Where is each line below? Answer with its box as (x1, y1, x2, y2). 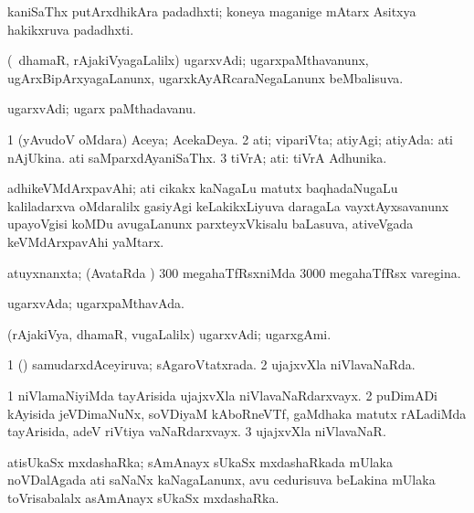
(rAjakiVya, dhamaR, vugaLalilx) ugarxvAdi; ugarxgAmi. (7, 324, 332, 343)
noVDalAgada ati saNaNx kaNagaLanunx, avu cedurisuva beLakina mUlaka (7, 470, 436, 489)
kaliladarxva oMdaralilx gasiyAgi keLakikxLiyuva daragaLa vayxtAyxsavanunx (7, 196, 449, 215)
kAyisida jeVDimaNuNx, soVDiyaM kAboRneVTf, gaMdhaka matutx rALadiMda (7, 403, 467, 422)
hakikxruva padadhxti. (7, 19, 134, 38)
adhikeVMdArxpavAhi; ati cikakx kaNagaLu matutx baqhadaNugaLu (7, 178, 398, 198)
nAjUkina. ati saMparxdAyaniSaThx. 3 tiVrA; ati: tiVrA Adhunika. (7, 147, 387, 166)
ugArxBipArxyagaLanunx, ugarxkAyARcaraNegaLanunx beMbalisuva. (7, 68, 404, 87)
